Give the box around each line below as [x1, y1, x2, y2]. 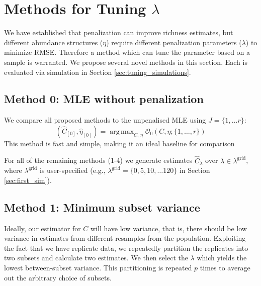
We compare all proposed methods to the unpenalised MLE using [4, 115, 206, 125]
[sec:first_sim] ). [4, 174, 52, 185]
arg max [110, 128, 134, 135]
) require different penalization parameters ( [106, 37, 242, 47]
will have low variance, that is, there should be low [91, 223, 247, 233]
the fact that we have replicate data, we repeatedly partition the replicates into [4, 242, 248, 253]
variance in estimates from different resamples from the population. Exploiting [4, 233, 246, 243]
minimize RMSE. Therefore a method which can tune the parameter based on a [4, 47, 250, 57]
